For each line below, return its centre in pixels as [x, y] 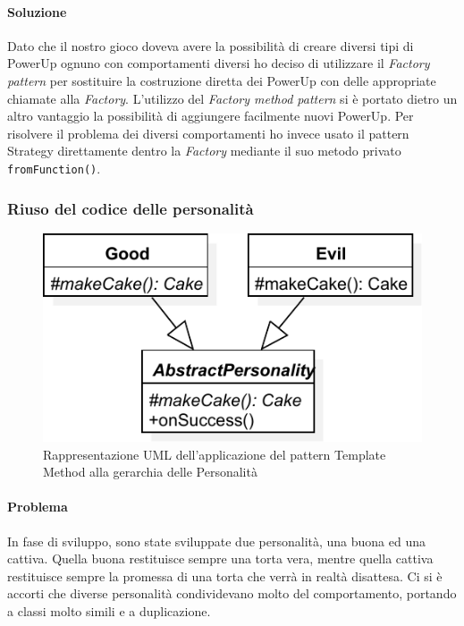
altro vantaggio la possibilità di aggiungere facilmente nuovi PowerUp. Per [211, 116]
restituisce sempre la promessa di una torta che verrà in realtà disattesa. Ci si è [225, 575]
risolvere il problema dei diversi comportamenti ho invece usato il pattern [208, 133]
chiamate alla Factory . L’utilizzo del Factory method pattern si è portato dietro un [232, 98]
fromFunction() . [54, 168]
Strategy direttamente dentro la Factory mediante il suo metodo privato [204, 151]
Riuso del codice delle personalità [131, 208]
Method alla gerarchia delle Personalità [150, 472]
